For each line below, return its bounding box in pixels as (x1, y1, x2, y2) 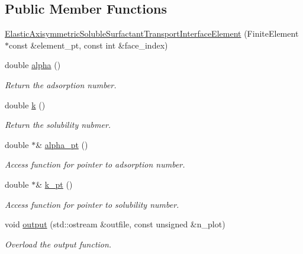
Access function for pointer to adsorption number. (5, 158, 185, 171)
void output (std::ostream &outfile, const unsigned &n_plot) (5, 218, 225, 230)
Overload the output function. (5, 237, 112, 250)
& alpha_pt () (36, 138, 88, 150)
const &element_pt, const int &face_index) (9, 38, 168, 51)
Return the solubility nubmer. (5, 118, 111, 131)
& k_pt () (36, 178, 73, 190)
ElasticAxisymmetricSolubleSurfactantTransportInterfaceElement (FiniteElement (5, 27, 299, 40)
